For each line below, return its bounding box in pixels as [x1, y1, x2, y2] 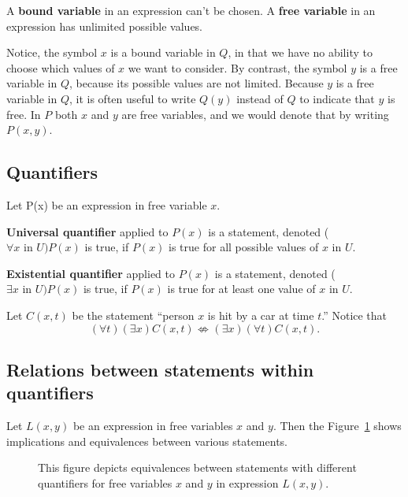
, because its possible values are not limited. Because [69, 75, 324, 91]
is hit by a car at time [207, 306, 314, 323]
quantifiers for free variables [38, 474, 172, 491]
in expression [216, 474, 279, 491]
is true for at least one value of [167, 280, 316, 297]
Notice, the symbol [6, 44, 98, 61]
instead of [236, 90, 284, 106]
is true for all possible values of [169, 239, 319, 255]
